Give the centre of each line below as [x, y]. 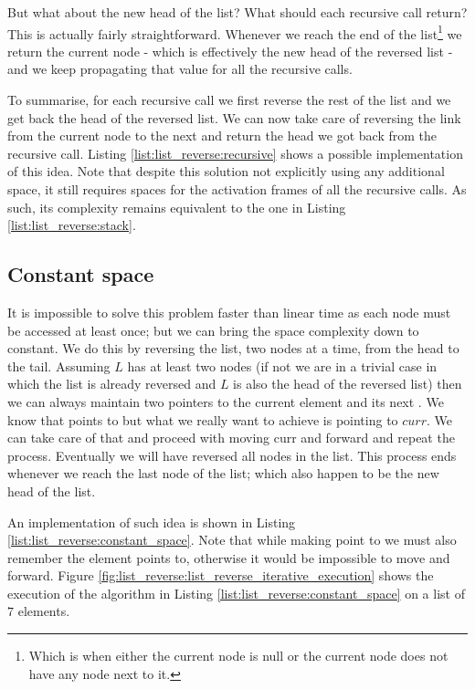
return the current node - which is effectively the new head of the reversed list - [230, 51]
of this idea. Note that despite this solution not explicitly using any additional [226, 171]
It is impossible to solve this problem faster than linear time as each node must [229, 312]
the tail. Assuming [59, 365]
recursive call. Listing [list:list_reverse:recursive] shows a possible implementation [235, 153]
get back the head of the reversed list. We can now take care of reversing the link [234, 117]
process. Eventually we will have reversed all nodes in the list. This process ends [232, 455]
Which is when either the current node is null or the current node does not [238, 656]
